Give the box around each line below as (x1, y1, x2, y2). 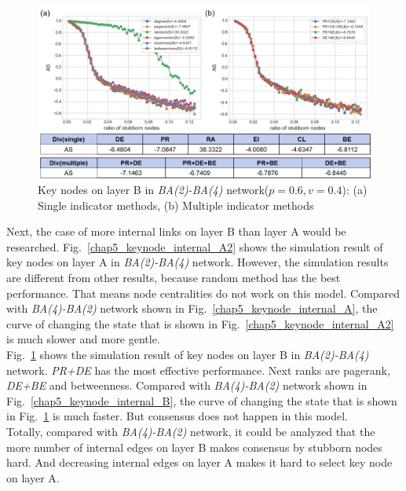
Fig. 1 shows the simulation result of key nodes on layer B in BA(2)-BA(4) (6, 346, 369, 362)
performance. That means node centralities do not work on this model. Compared (6, 284, 400, 301)
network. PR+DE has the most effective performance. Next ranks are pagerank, (6, 361, 390, 378)
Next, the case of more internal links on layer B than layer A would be (6, 223, 346, 240)
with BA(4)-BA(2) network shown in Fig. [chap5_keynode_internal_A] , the (6, 300, 378, 317)
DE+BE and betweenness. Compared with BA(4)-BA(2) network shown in (6, 377, 368, 394)
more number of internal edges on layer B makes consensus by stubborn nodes (6, 438, 382, 455)
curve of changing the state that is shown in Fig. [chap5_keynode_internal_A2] (6, 315, 394, 332)
